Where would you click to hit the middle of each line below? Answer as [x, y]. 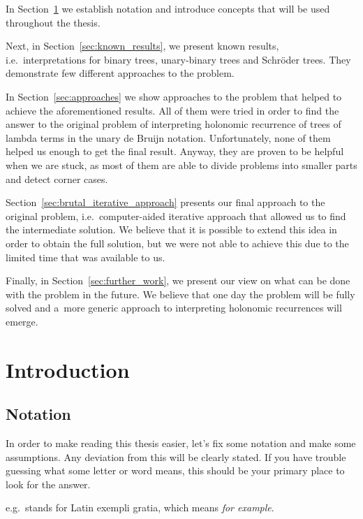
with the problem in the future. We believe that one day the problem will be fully [180, 294]
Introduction [68, 369]
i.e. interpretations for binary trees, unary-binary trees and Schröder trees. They [178, 59]
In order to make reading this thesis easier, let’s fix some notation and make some [181, 443]
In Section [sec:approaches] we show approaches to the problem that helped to [174, 96]
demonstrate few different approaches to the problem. [120, 73]
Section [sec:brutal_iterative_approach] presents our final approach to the [165, 202]
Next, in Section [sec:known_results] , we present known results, [142, 46]
